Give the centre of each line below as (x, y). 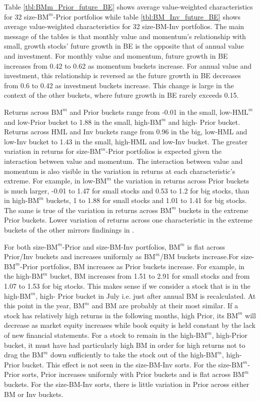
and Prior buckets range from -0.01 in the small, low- (151, 112)
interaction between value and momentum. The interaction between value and (123, 161)
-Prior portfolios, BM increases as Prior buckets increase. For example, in (132, 266)
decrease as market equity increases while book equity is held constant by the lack (130, 325)
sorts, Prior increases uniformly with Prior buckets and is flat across (126, 374)
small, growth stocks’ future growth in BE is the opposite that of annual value (124, 46)
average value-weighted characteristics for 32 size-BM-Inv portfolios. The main (124, 26)
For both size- (25, 246)
